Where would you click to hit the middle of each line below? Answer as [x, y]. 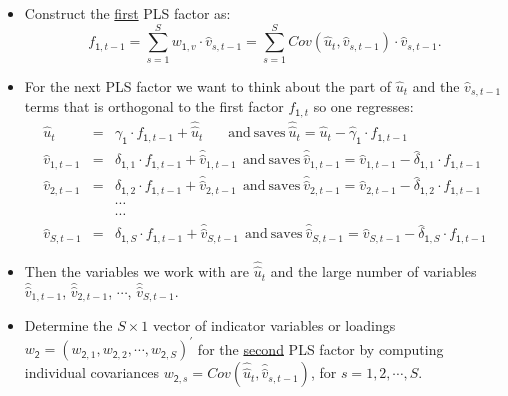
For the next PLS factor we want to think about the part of [208, 85]
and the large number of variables [373, 271]
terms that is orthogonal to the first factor [154, 106]
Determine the [68, 325]
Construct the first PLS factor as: [127, 13]
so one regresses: [363, 106]
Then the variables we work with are [136, 271]
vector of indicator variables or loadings [274, 325]
